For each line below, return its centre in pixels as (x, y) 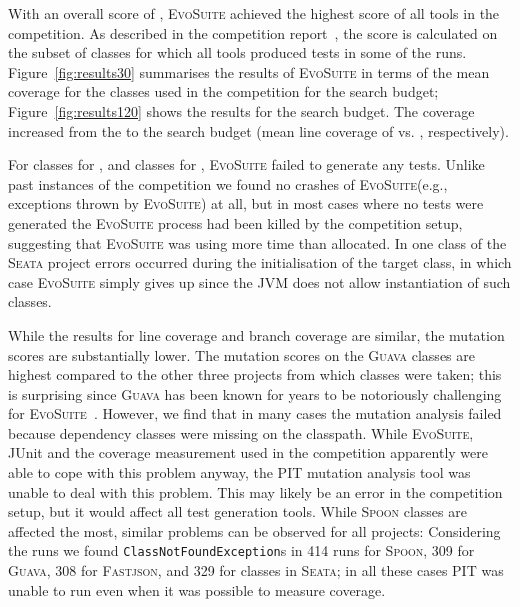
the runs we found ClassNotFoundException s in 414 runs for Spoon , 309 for (241, 550)
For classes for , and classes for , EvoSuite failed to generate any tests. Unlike (246, 164)
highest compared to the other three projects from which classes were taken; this (255, 374)
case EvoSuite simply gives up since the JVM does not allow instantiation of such (259, 281)
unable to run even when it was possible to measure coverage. (197, 589)
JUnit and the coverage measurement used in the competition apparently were (248, 452)
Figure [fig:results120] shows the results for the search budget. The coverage (241, 110)
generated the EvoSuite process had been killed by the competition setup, (235, 222)
